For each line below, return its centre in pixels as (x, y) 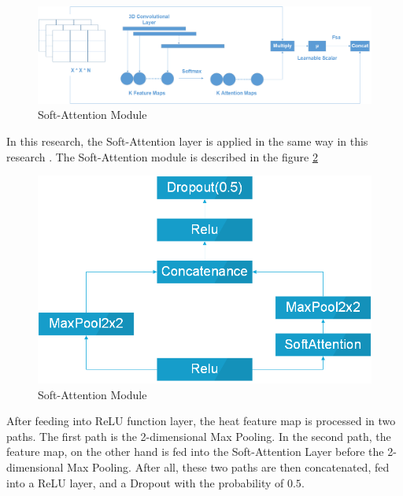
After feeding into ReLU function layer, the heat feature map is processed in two (201, 421)
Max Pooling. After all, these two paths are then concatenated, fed (228, 466)
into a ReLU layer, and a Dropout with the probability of (145, 482)
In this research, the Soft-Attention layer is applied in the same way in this (187, 141)
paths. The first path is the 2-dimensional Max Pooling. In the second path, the (199, 436)
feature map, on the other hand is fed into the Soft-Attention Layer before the (195, 452)
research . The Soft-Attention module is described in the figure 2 (162, 156)
